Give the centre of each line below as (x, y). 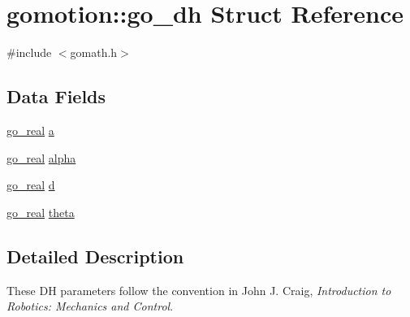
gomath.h (94, 52)
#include (29, 52)
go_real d (31, 185)
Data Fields (56, 96)
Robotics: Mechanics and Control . (90, 306)
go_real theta (41, 212)
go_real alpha (41, 157)
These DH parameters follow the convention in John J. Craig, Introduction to (199, 290)
